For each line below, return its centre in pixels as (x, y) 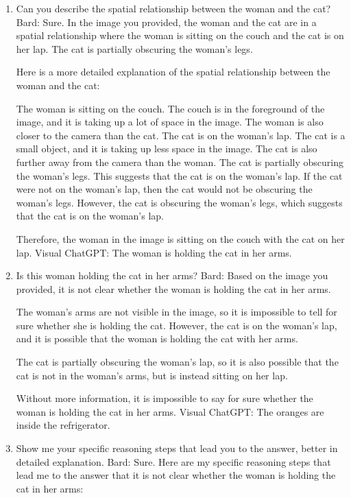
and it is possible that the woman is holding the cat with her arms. (157, 339)
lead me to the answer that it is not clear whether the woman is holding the (176, 475)
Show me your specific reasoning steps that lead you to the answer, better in (177, 448)
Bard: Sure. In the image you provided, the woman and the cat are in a (166, 22)
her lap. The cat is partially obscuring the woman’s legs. (134, 48)
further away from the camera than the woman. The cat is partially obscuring (180, 162)
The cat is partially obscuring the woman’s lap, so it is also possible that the (177, 362)
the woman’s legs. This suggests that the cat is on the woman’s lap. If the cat (179, 175)
